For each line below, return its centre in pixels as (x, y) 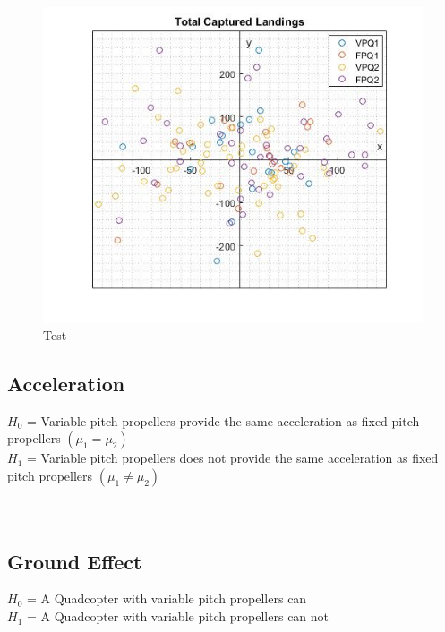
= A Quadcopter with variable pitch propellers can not (178, 616)
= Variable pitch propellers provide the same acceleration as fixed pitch (223, 420)
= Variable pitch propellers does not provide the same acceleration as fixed (232, 458)
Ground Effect (75, 561)
